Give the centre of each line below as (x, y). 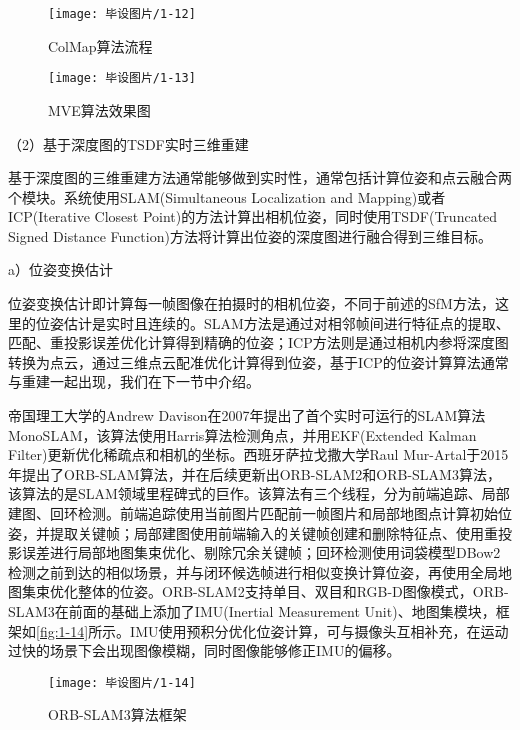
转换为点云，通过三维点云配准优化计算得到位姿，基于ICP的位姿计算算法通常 (258, 361)
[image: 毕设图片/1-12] (122, 14)
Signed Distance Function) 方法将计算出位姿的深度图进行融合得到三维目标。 (250, 235)
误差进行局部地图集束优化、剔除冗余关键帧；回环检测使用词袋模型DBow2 (261, 552)
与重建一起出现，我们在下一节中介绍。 (134, 381)
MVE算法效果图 (99, 109)
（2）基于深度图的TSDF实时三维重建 (128, 143)
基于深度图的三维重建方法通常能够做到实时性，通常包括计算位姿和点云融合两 (260, 177)
